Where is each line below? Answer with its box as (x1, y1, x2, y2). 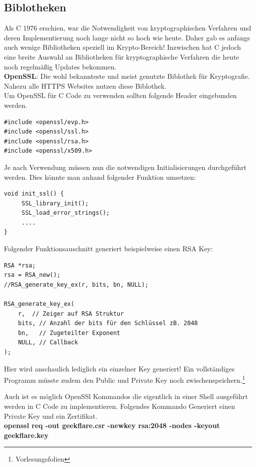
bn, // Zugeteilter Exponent (18, 329, 121, 336)
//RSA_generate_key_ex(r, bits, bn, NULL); (4, 281, 149, 288)
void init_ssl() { (4, 190, 64, 198)
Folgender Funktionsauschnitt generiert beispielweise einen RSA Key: (4, 243, 213, 254)
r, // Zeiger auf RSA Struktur (18, 310, 124, 317)
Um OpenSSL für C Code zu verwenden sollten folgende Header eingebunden (4, 90, 237, 100)
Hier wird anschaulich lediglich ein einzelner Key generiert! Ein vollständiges (4, 363, 235, 373)
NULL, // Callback (18, 339, 78, 346)
